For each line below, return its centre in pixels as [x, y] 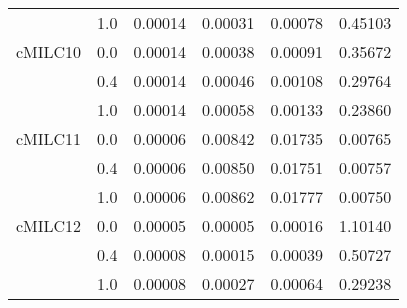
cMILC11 [49, 138]
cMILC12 [49, 225]
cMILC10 [49, 51]
